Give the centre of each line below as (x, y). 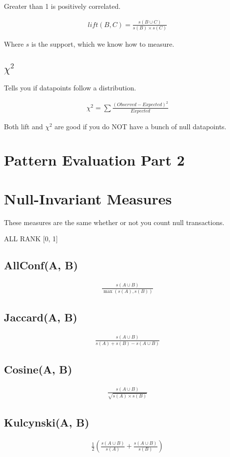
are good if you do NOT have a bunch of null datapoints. (141, 126)
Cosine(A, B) (38, 369)
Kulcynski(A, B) (47, 422)
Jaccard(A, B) (41, 317)
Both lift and (24, 126)
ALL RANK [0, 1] (31, 239)
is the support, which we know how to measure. (103, 44)
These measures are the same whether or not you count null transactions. (114, 222)
